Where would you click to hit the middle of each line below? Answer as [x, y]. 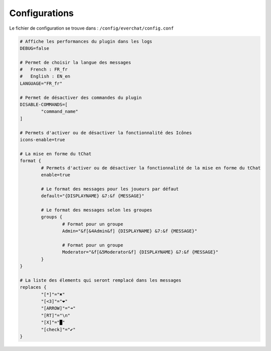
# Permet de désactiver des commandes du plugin [81, 97]
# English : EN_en [45, 76]
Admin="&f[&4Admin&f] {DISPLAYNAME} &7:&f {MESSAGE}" [130, 231]
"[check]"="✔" [58, 329]
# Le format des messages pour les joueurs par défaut [110, 189]
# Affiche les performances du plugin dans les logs [86, 41]
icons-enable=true [42, 140]
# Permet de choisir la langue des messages [76, 62]
